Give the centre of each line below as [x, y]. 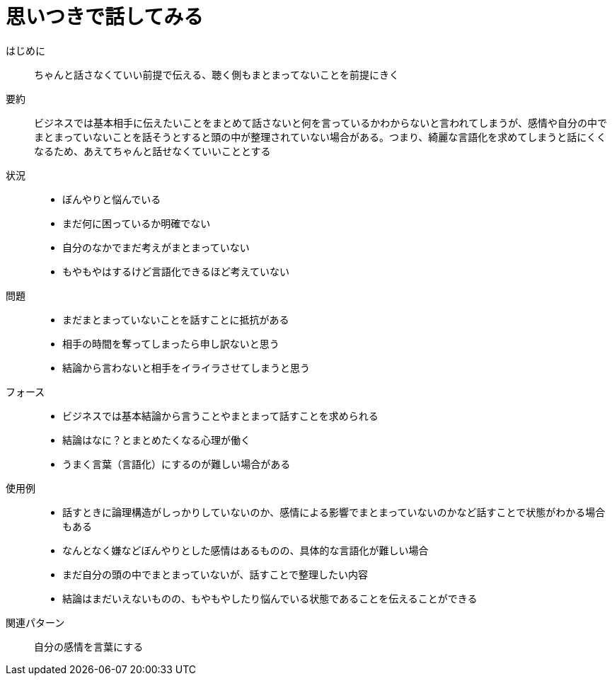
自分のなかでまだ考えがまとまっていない [156, 247]
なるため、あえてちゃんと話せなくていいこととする [152, 151]
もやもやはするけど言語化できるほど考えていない [176, 271]
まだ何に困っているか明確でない [137, 223]
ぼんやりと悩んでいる [112, 199]
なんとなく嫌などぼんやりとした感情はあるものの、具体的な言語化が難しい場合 [246, 550]
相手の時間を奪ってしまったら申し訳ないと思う [171, 343]
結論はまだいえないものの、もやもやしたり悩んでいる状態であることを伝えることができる [270, 598]
